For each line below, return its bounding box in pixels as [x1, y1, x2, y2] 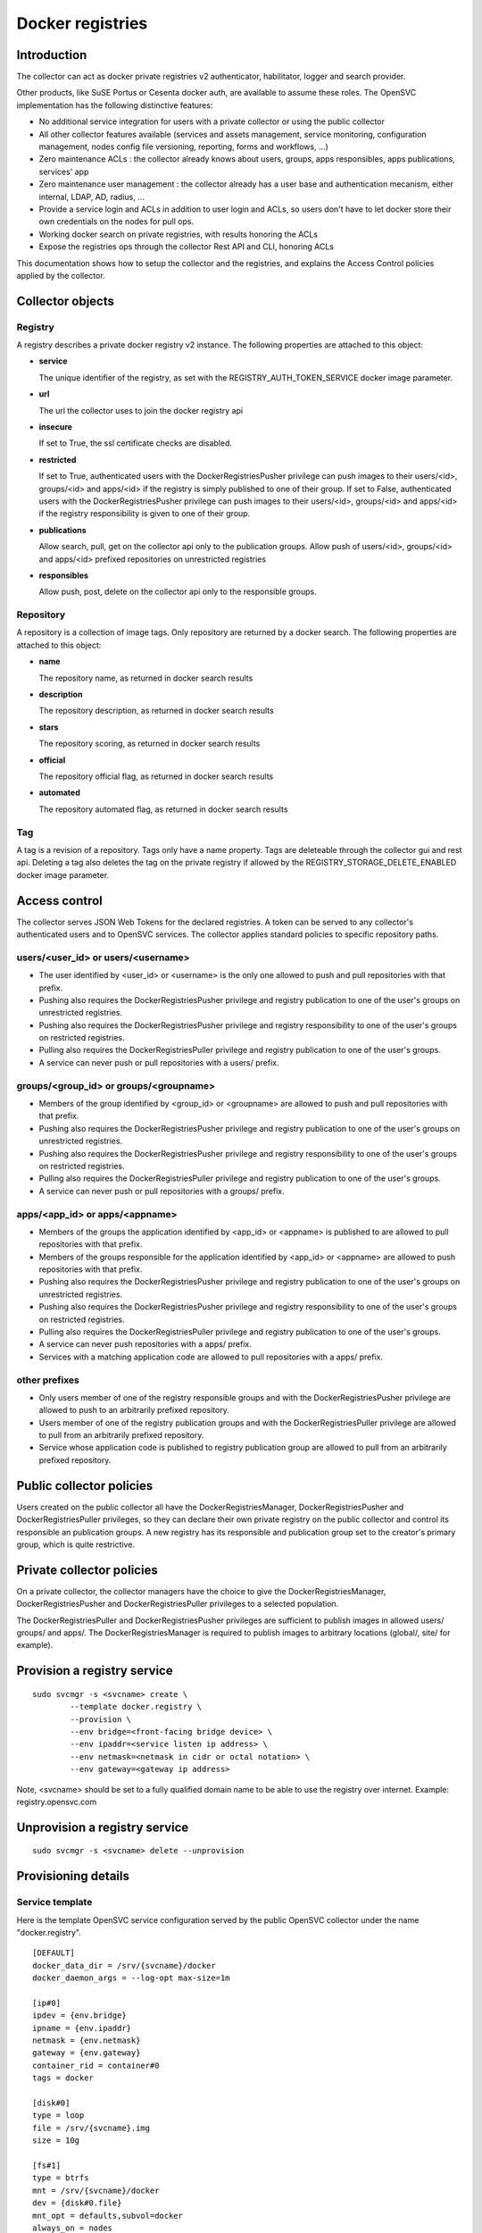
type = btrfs [32, 2173, 89, 2183]
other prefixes [16, 1374, 79, 1386]
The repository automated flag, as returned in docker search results [38, 804, 288, 815]
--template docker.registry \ [70, 1702, 203, 1712]
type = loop [32, 2111, 85, 2120]
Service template [16, 1896, 93, 1909]
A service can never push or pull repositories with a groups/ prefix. [38, 1185, 285, 1196]
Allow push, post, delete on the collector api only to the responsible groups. [38, 586, 317, 598]
